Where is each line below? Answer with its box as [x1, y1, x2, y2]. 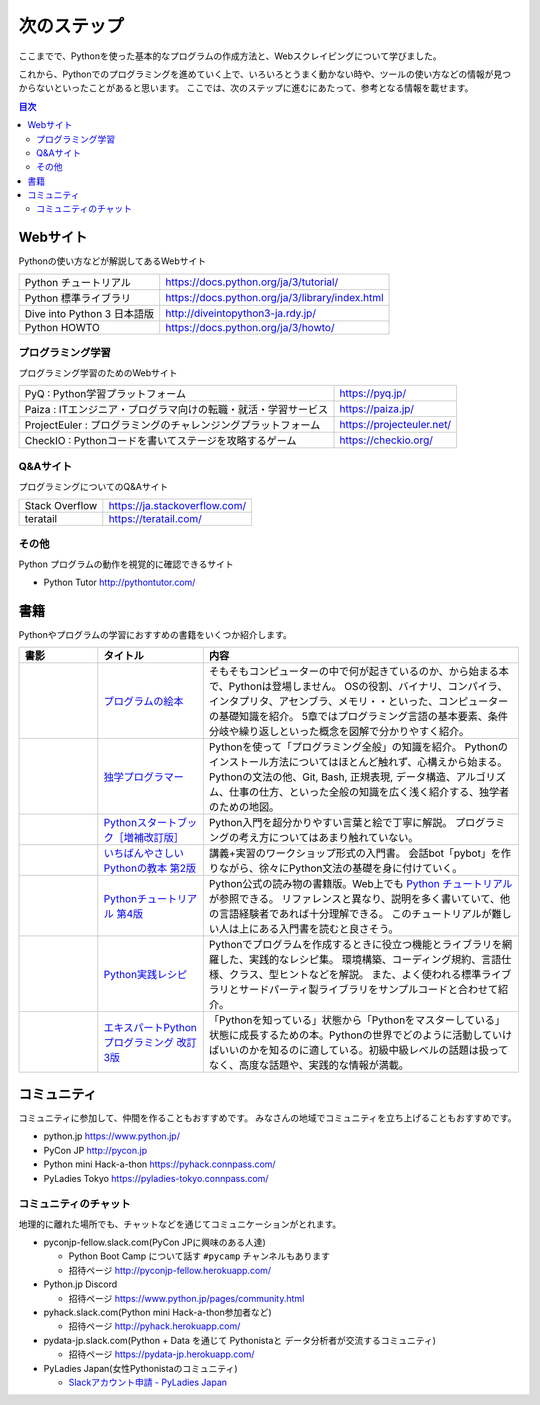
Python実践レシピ [103, 968, 188, 982]
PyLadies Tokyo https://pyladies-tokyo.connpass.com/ [43, 1172, 269, 1184]
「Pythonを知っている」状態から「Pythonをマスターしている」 [208, 1013, 505, 1027]
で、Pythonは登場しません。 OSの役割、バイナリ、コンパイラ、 [208, 680, 509, 694]
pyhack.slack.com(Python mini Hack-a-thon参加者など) [43, 1306, 272, 1319]
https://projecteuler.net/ [339, 417, 452, 431]
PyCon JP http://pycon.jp [43, 1144, 148, 1156]
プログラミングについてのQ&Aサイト [18, 480, 169, 492]
